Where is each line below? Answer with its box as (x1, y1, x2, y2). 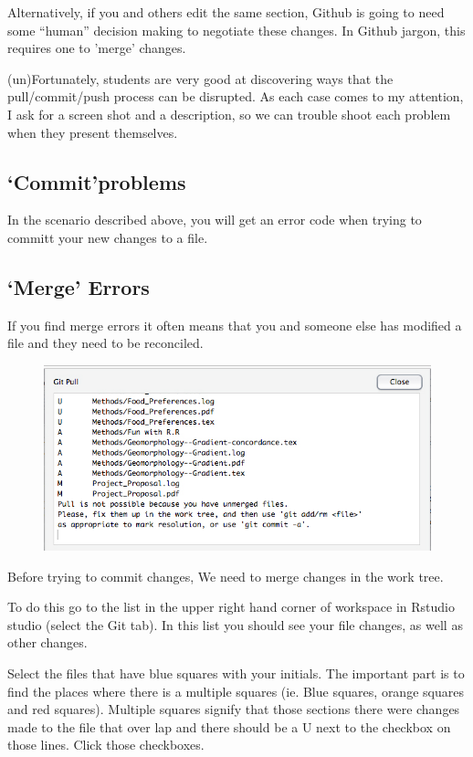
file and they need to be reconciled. (7, 333, 204, 352)
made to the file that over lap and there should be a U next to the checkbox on (7, 717, 451, 736)
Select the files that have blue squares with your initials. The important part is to (7, 663, 465, 682)
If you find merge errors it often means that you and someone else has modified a (7, 315, 462, 334)
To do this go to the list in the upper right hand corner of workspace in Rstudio (7, 597, 455, 616)
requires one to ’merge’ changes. (7, 38, 186, 58)
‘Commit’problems (7, 167, 186, 195)
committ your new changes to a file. (7, 227, 208, 247)
